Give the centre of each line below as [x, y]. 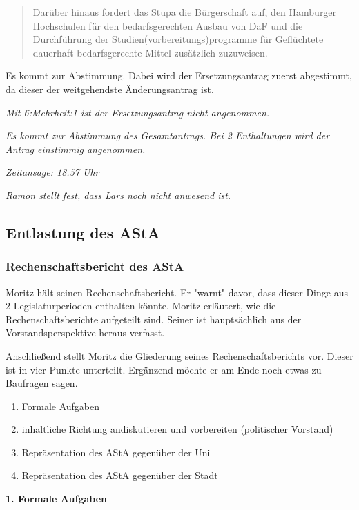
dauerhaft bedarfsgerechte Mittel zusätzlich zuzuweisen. [150, 52]
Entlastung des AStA [83, 232]
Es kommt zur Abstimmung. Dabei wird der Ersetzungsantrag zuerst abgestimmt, [179, 75]
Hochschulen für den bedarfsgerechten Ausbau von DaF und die [168, 25]
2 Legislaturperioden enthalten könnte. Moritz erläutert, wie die [141, 306]
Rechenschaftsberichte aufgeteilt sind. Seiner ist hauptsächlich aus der [154, 319]
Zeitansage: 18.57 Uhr [52, 172]
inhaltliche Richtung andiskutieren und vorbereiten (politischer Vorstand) [177, 429]
